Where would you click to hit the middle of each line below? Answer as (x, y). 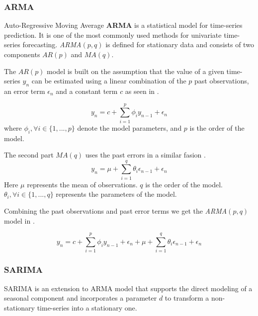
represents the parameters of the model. (116, 194)
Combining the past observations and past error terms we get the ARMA (116, 211)
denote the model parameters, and (129, 127)
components (22, 54)
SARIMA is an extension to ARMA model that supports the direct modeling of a (128, 288)
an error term (25, 91)
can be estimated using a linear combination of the (109, 81)
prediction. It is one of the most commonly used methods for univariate (113, 35)
